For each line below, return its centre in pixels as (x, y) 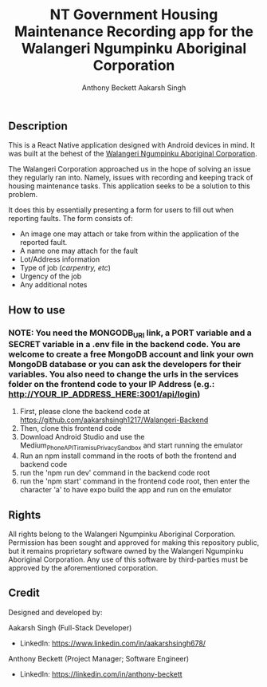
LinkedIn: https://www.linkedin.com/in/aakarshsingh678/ (112, 643)
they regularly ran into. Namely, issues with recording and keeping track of (131, 178)
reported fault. (43, 243)
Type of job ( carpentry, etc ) (65, 268)
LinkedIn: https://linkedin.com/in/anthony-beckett (101, 674)
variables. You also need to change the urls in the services (124, 374)
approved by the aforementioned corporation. (83, 567)
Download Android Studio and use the (82, 437)
